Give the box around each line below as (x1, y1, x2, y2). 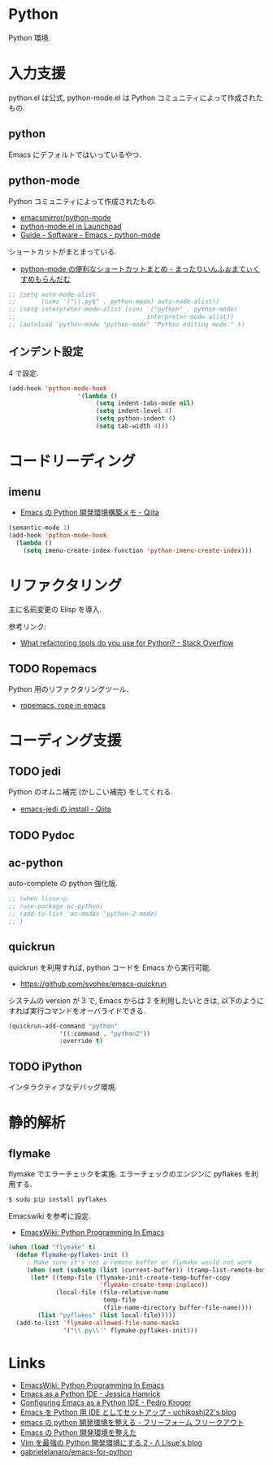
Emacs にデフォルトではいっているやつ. (8, 150, 142, 159)
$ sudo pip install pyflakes (8, 1196, 107, 1204)
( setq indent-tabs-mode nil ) (95, 399, 195, 407)
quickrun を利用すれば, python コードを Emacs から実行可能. (8, 963, 212, 972)
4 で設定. (8, 367, 39, 378)
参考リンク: (8, 622, 47, 632)
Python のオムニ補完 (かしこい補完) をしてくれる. (8, 787, 173, 797)
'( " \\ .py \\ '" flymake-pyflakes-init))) (63, 1326, 198, 1334)
